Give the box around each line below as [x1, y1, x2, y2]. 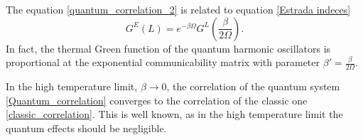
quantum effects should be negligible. [6, 120, 167, 135]
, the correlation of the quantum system [166, 79, 340, 94]
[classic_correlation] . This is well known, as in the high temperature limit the [6, 107, 343, 122]
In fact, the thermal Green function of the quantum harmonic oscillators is [6, 41, 331, 55]
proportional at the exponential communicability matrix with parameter [6, 55, 320, 70]
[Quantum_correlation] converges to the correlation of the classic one [6, 92, 308, 107]
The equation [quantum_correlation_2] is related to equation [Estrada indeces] [6, 2, 351, 16]
